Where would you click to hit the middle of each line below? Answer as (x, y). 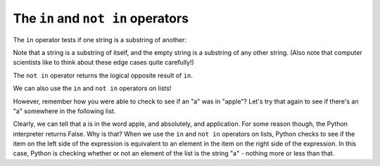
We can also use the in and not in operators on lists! (92, 89)
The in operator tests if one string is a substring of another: (100, 39)
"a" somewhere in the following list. (64, 111)
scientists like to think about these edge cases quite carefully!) (104, 63)
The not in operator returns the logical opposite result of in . (103, 75)
